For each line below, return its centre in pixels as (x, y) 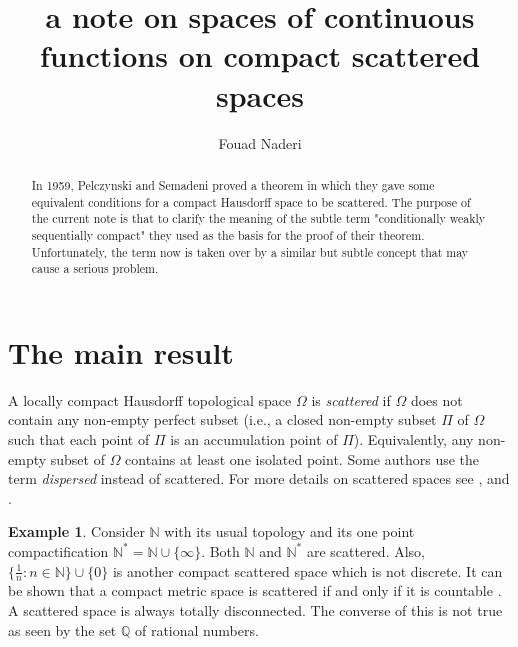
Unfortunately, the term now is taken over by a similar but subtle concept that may (250, 251)
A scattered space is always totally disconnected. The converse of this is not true (255, 609)
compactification (58, 550)
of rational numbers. (196, 629)
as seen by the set (62, 629)
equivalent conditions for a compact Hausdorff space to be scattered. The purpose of (251, 201)
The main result (121, 351)
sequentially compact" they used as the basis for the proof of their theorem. (228, 234)
